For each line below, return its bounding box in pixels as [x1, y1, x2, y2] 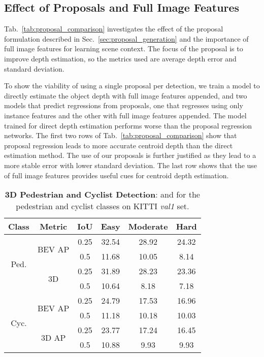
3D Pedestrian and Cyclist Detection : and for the [5, 188, 200, 201]
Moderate [128, 220, 168, 233]
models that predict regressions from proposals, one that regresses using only [4, 100, 243, 111]
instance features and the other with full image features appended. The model [4, 110, 247, 120]
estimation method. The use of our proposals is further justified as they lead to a [4, 150, 256, 160]
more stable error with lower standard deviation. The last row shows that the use [4, 159, 257, 170]
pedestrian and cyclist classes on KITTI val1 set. [16, 200, 189, 212]
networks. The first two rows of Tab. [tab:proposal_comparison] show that [4, 130, 237, 141]
